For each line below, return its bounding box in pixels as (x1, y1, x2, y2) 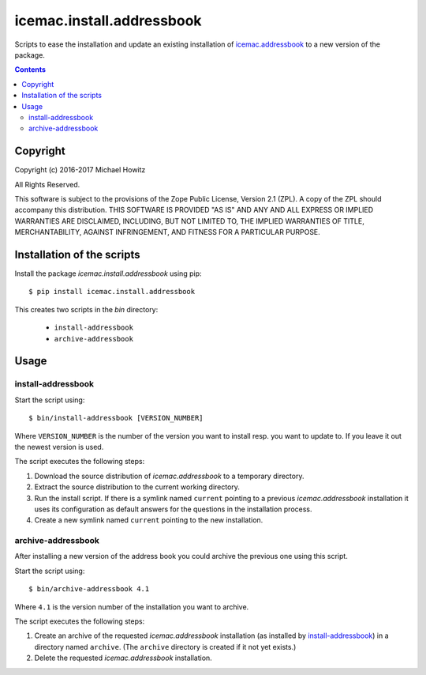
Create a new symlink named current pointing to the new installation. (34, 515, 263, 525)
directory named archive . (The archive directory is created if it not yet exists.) (34, 642, 297, 651)
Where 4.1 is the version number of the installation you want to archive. (14, 601, 249, 612)
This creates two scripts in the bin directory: (14, 304, 159, 314)
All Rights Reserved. (14, 179, 80, 189)
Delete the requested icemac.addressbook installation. (34, 653, 212, 663)
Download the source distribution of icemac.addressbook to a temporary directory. (34, 471, 305, 481)
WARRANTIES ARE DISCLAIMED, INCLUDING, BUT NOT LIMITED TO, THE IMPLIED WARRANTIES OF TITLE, (14, 216, 364, 225)
